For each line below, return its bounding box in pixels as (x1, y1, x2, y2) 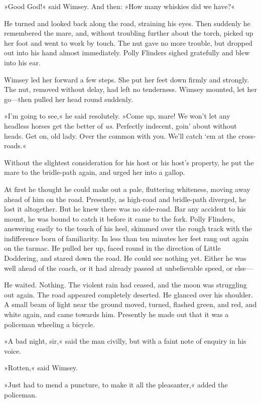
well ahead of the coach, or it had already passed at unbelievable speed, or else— (4, 262, 253, 273)
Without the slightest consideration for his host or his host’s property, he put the (4, 157, 254, 167)
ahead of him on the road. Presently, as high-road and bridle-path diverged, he (4, 193, 246, 204)
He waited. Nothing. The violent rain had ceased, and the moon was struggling (4, 279, 247, 290)
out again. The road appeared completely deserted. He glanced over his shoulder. (4, 289, 253, 299)
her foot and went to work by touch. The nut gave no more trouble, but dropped (4, 37, 252, 48)
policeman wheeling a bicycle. (4, 319, 95, 329)
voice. (4, 345, 22, 356)
